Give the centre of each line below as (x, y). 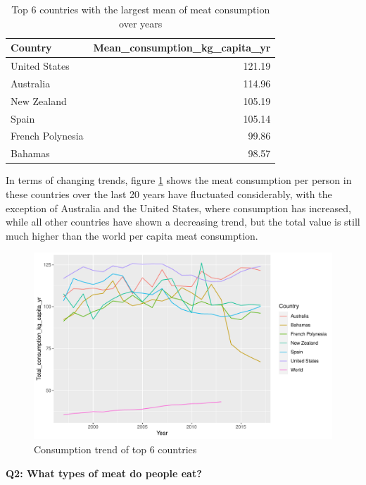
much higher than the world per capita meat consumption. (132, 235)
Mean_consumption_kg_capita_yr (182, 48)
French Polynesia (47, 136)
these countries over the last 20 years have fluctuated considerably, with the (169, 194)
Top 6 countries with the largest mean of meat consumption (141, 9)
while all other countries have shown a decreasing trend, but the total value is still (183, 222)
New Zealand (39, 100)
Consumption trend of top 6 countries (115, 449)
